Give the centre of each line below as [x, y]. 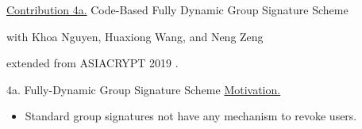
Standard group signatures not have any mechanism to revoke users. [191, 116]
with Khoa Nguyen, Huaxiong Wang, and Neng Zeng [135, 36]
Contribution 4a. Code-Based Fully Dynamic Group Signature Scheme [177, 9]
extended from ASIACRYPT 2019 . [92, 63]
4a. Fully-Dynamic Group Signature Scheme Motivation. [144, 89]
